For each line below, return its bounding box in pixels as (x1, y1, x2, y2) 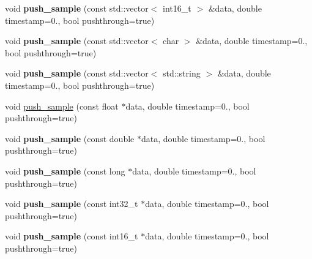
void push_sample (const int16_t (5, 230, 138, 242)
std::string (163, 67, 201, 80)
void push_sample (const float (5, 99, 119, 112)
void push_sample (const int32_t (5, 197, 138, 210)
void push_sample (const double (5, 132, 135, 145)
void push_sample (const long (5, 164, 125, 177)
